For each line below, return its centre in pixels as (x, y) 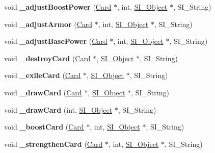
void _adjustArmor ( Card (48, 24)
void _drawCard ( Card (43, 92)
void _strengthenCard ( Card (53, 144)
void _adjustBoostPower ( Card (58, 7)
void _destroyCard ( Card (47, 58)
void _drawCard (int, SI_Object (58, 109)
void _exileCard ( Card (43, 75)
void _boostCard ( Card (44, 127)
